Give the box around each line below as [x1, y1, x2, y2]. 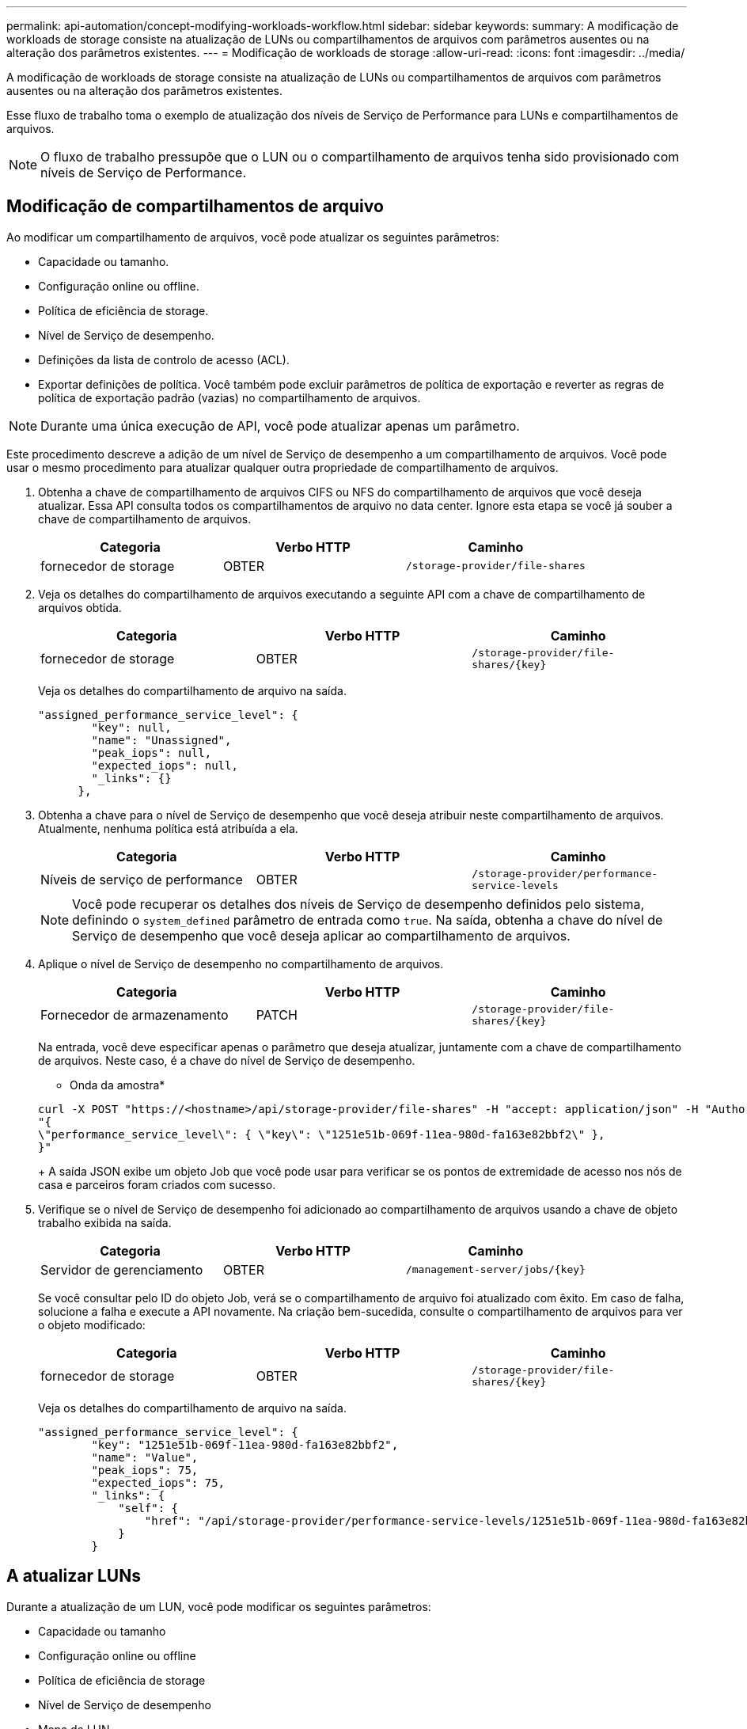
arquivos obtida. [38, 600, 122, 614]
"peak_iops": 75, [91, 1463, 199, 1476]
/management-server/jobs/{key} [405, 1263, 586, 1276]
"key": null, [91, 720, 172, 734]
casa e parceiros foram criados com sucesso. [38, 1177, 276, 1191]
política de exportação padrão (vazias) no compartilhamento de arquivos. [38, 390, 421, 405]
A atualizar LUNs [6, 1566, 141, 1586]
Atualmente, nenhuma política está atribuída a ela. [38, 821, 298, 835]
